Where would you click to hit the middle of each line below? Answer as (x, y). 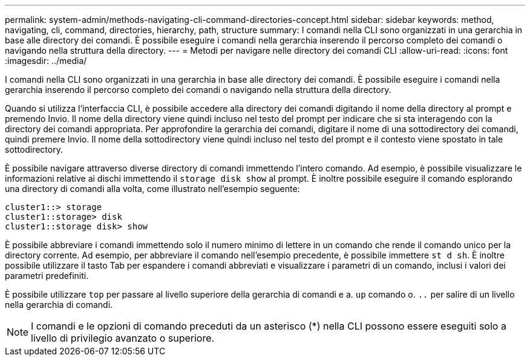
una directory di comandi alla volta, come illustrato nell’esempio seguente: (152, 189)
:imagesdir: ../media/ (46, 61)
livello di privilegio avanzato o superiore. (123, 338)
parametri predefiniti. (47, 276)
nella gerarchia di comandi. (59, 305)
